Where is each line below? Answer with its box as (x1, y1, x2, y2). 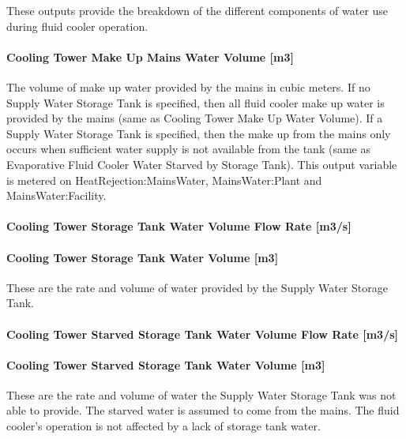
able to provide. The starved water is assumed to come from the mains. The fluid (6, 402, 400, 418)
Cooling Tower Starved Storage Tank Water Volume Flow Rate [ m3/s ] (6, 325, 399, 342)
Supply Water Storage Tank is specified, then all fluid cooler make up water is (6, 94, 385, 111)
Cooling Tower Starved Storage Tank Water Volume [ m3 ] (6, 356, 325, 373)
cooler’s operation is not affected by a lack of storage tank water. (6, 418, 321, 434)
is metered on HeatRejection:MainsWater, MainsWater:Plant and (6, 171, 322, 188)
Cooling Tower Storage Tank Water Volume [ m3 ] (6, 249, 279, 265)
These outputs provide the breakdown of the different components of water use (6, 2, 389, 18)
